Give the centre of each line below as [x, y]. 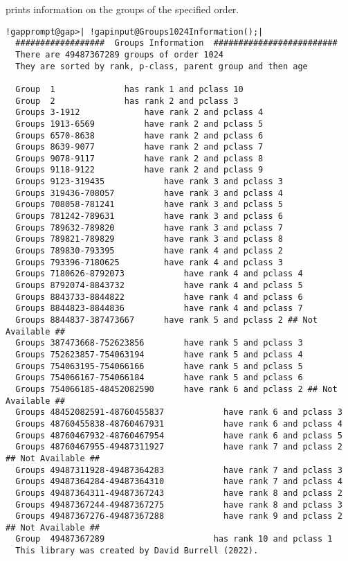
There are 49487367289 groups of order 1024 [119, 54]
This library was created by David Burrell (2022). [137, 551]
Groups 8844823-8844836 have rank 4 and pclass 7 [159, 309]
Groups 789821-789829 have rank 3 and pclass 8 [149, 239]
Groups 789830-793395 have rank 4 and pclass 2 [149, 251]
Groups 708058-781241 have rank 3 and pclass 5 [149, 205]
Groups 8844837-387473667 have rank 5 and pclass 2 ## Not [167, 320]
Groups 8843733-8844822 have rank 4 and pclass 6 [159, 297]
